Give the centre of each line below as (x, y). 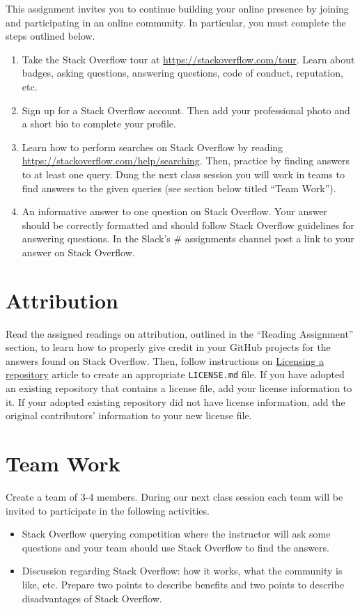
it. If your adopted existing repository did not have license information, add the (175, 401)
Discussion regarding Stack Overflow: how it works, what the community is (182, 571)
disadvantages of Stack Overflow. (92, 598)
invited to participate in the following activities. (108, 510)
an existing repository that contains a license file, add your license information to (179, 388)
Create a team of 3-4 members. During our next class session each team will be (174, 496)
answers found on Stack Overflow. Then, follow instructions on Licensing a (165, 360)
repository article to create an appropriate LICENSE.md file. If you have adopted (175, 374)
